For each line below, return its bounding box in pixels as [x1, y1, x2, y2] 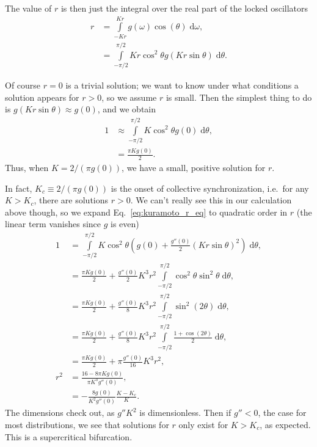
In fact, [5, 181, 32, 194]
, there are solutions [34, 194, 109, 206]
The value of [5, 2, 52, 14]
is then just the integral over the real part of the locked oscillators [60, 2, 308, 14]
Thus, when [5, 161, 49, 174]
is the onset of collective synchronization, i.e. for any [111, 181, 309, 194]
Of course [5, 78, 41, 91]
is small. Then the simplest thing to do [166, 90, 312, 103]
